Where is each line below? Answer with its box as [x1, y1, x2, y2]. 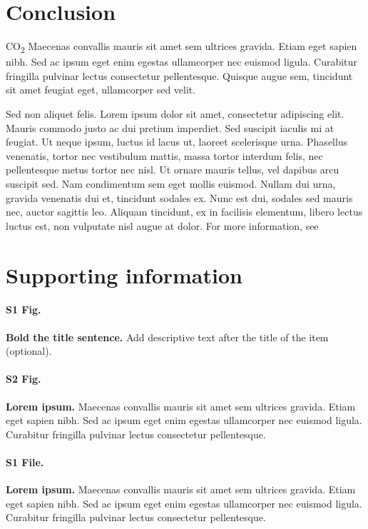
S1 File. [6, 454, 44, 469]
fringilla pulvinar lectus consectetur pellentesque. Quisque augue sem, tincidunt [6, 68, 353, 83]
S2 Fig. [6, 371, 41, 386]
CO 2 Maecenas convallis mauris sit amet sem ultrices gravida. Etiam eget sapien [6, 39, 357, 55]
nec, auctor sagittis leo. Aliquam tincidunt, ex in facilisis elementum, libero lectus [6, 204, 363, 219]
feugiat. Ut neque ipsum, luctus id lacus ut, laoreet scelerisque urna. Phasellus [6, 134, 348, 149]
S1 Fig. [6, 302, 41, 317]
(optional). [6, 343, 52, 358]
